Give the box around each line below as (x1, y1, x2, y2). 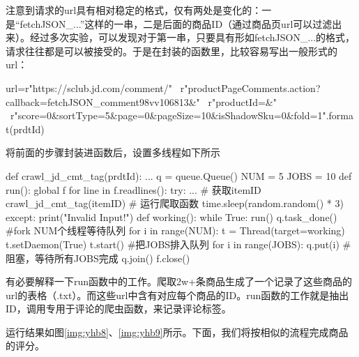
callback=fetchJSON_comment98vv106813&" (6, 94, 200, 109)
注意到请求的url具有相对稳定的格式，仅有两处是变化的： (6, 3, 262, 17)
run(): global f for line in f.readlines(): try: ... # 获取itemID (6, 182, 261, 197)
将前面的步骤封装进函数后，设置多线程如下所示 (6, 145, 220, 160)
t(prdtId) (6, 121, 45, 136)
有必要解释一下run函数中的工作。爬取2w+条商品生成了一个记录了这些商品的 (6, 274, 353, 289)
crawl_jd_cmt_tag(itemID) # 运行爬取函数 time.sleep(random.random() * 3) (6, 196, 344, 211)
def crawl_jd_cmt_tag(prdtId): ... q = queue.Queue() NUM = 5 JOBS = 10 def (6, 168, 352, 183)
